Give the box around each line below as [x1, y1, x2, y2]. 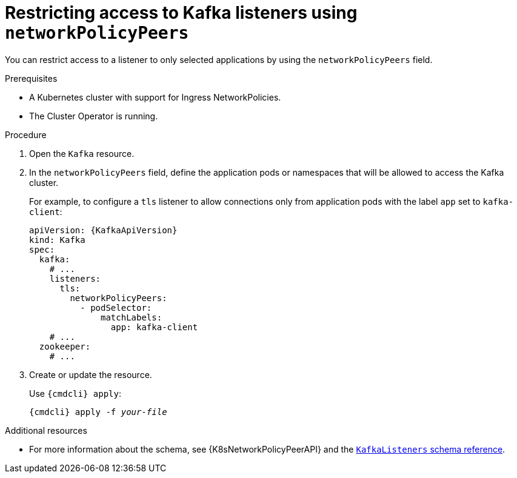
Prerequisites [5, 73, 58, 84]
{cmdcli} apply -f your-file [29, 407, 167, 417]
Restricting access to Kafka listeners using [5, 2, 358, 23]
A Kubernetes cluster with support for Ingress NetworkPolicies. [29, 91, 281, 102]
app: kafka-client [110, 322, 198, 332]
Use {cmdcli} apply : [29, 388, 121, 399]
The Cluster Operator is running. [29, 110, 158, 121]
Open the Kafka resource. [29, 148, 135, 159]
